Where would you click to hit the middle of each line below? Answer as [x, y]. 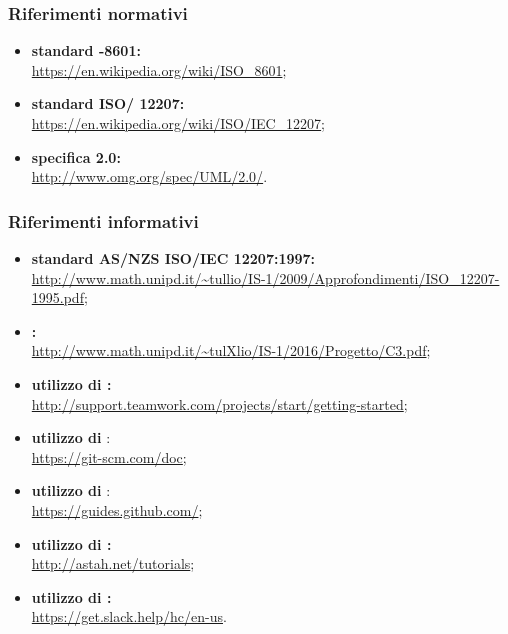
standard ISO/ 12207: [108, 103]
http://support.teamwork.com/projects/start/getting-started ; [219, 403]
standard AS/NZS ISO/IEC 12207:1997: [173, 258]
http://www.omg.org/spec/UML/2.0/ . [149, 176]
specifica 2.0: [76, 156]
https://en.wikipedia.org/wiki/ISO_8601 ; [159, 69]
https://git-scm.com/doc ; [109, 456]
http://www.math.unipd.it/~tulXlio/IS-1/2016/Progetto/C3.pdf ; [231, 350]
